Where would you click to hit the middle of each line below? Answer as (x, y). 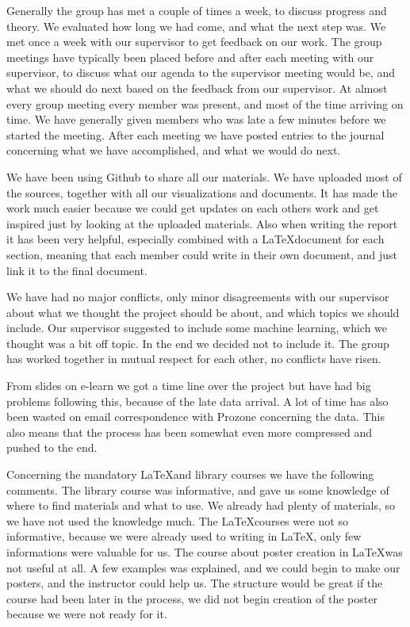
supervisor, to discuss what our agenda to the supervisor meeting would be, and (201, 73)
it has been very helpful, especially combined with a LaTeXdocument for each (195, 239)
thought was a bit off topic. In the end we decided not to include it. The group (198, 343)
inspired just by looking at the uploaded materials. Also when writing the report (202, 223)
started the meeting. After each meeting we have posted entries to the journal (195, 134)
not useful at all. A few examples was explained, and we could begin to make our (203, 567)
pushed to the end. (52, 447)
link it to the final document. (77, 270)
